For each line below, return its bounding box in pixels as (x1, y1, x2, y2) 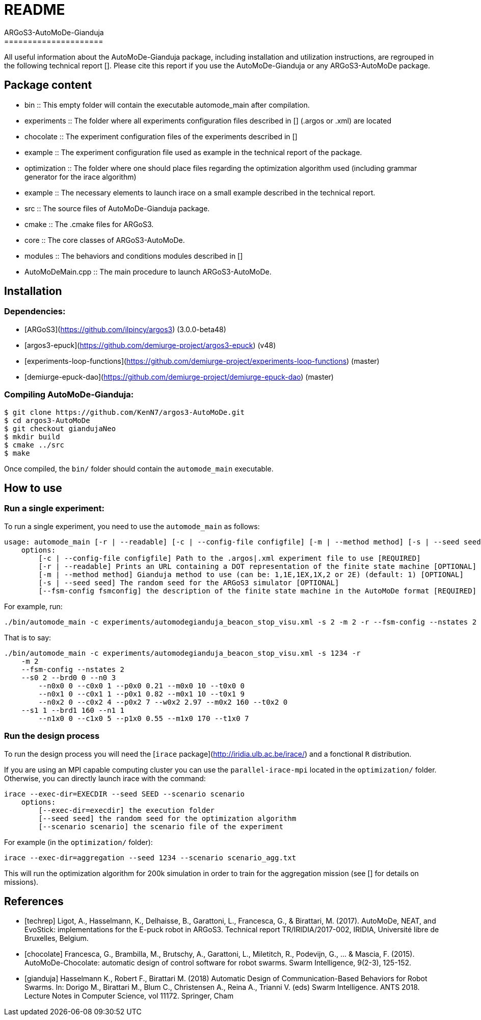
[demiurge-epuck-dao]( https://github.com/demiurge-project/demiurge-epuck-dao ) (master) (24, 372, 334, 381)
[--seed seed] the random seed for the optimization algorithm (38, 814, 297, 823)
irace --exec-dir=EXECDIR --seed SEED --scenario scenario (4, 789, 245, 798)
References (4, 894, 64, 908)
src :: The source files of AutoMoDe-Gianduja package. (24, 204, 210, 213)
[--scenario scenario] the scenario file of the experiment (38, 822, 283, 831)
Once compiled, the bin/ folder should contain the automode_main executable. (4, 464, 274, 473)
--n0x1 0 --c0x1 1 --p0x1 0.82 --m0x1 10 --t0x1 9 (38, 689, 245, 698)
